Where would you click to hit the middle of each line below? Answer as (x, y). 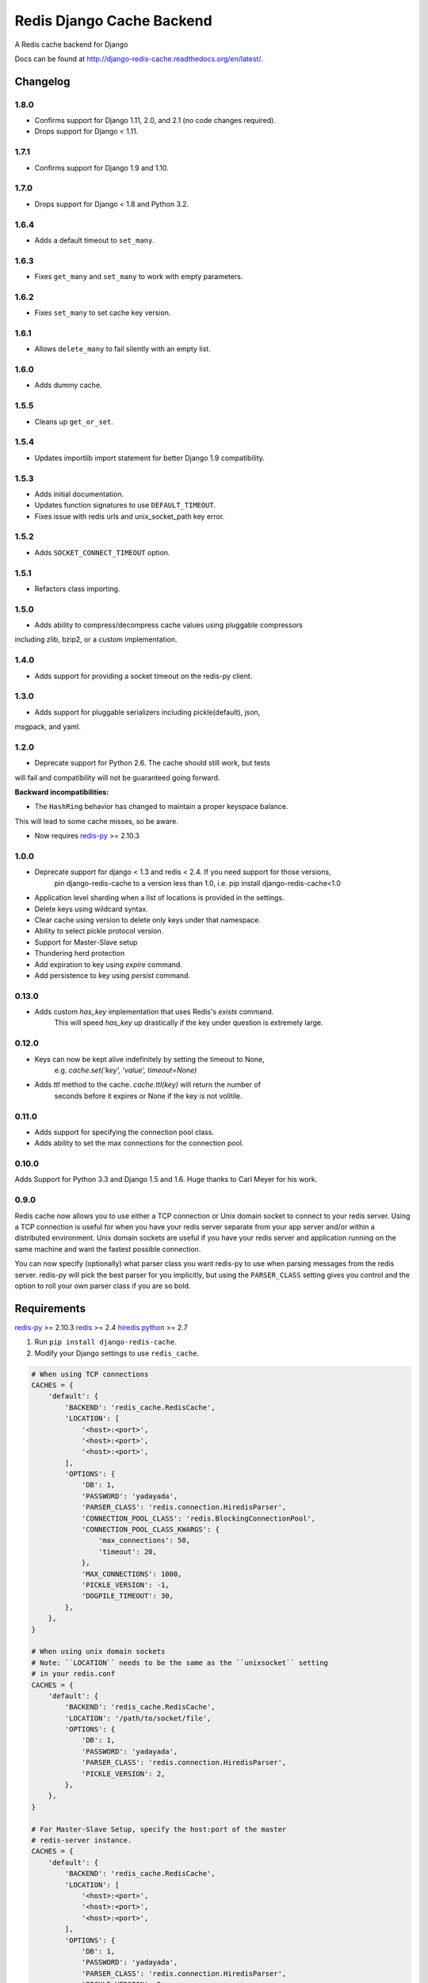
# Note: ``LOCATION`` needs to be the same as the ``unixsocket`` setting (180, 1663)
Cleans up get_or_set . (74, 421)
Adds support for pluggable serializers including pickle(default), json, (147, 712)
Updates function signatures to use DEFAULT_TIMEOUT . (125, 505)
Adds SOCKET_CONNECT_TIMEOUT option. (102, 552)
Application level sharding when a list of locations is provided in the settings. (159, 898)
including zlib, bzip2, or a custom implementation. (96, 639)
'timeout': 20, (128, 1551)
